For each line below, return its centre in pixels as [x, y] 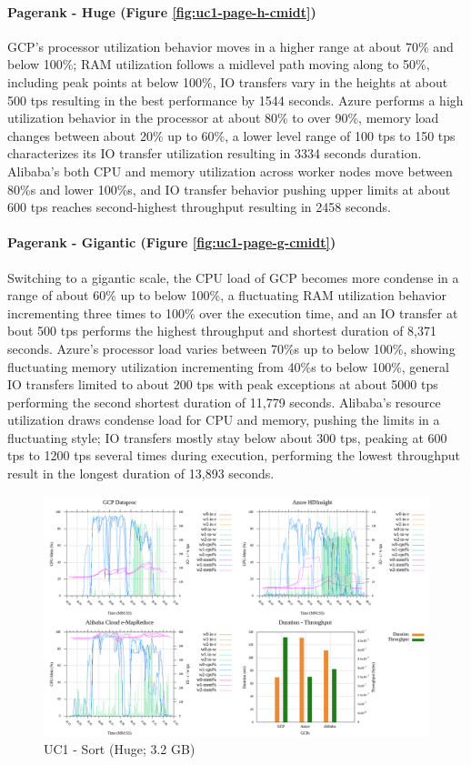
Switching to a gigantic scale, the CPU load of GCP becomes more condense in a [233, 277]
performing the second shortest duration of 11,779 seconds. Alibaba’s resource [224, 402]
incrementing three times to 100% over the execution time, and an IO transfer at [233, 312]
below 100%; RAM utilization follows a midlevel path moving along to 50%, [219, 64]
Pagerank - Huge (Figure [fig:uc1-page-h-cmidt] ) [162, 11]
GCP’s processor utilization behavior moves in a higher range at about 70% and [230, 46]
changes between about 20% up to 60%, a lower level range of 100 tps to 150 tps [231, 135]
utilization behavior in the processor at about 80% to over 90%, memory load [223, 118]
